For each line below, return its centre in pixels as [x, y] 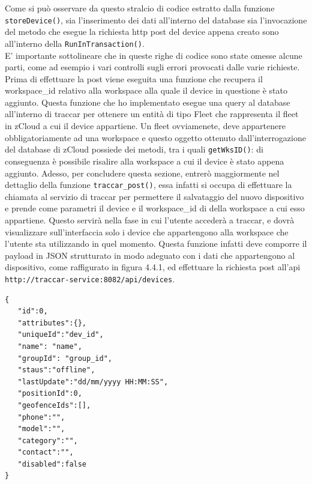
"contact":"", [46, 452]
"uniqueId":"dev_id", [61, 335]
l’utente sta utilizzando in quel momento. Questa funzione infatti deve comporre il [156, 244]
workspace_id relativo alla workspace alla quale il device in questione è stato [146, 90]
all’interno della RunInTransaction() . [75, 43]
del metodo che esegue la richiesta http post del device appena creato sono [142, 32]
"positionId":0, [50, 394]
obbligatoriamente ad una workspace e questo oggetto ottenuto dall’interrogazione [155, 137]
